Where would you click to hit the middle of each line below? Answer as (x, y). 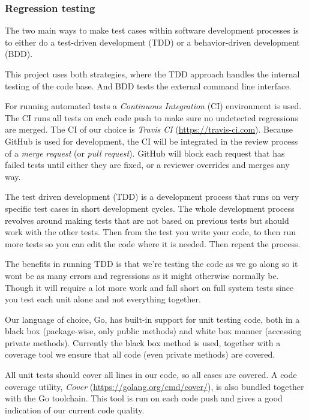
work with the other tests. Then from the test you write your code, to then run (151, 232)
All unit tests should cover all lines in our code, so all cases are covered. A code (151, 375)
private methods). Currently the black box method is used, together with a (143, 342)
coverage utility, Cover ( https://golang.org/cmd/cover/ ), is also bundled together (154, 386)
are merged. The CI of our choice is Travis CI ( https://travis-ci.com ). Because (149, 129)
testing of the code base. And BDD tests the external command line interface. (148, 85)
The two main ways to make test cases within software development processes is (152, 30)
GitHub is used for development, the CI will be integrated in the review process (151, 141)
